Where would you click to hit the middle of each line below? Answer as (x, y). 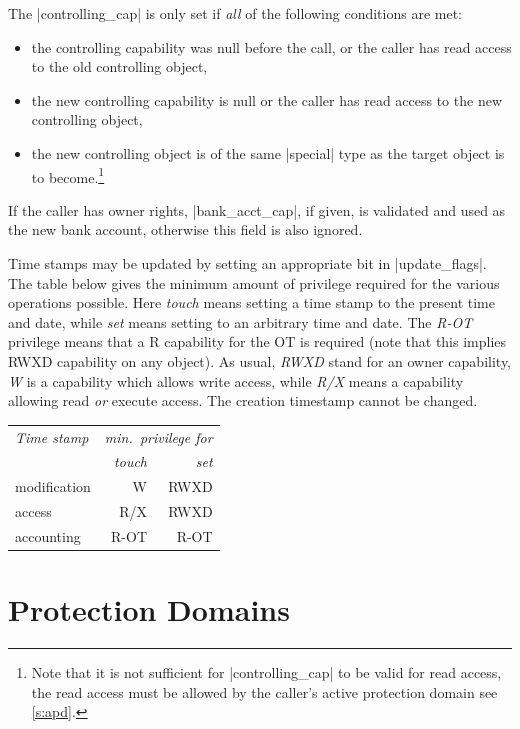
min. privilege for (158, 436)
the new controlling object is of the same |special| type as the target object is (268, 152)
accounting (48, 535)
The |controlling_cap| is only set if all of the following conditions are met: (235, 13)
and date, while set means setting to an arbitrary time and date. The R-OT (240, 321)
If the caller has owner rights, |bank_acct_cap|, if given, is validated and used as (257, 209)
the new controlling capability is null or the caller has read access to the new (266, 99)
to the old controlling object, (119, 66)
